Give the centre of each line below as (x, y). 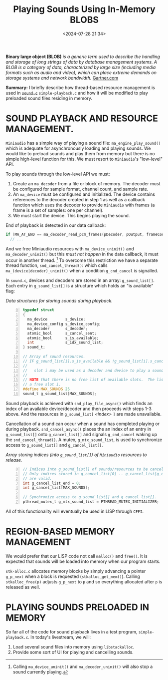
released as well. (23, 587)
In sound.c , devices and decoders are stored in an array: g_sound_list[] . (80, 280)
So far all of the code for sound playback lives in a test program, (72, 631)
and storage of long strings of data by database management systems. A (82, 62)
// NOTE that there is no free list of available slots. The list (94, 380)
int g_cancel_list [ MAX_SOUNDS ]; (56, 488)
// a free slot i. (42, 385)
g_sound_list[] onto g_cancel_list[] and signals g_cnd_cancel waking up (82, 434)
